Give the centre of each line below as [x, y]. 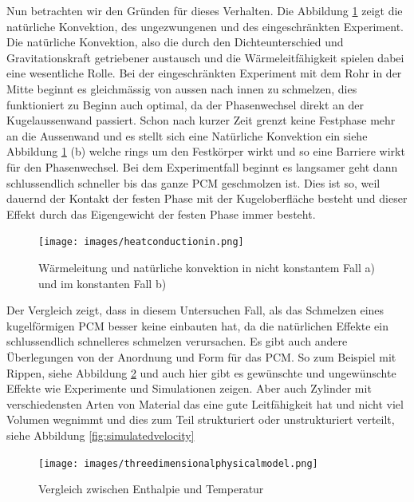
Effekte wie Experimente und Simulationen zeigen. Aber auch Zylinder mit [189, 388]
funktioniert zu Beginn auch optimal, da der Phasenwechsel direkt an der [185, 104]
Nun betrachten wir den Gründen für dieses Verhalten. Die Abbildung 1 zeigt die [205, 10]
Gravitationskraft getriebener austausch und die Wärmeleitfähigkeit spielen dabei [205, 57]
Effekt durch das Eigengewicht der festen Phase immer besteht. [161, 213]
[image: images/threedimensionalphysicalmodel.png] [178, 463]
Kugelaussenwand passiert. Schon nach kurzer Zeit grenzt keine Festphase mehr [201, 120]
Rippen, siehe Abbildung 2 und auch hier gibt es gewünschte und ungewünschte [201, 372]
